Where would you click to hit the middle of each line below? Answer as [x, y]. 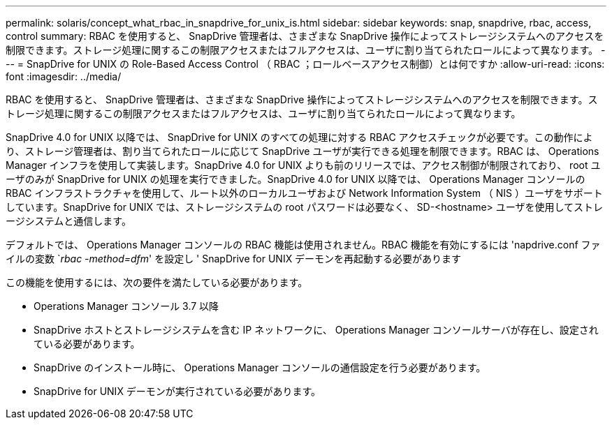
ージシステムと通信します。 [68, 221]
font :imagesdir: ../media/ [64, 76]
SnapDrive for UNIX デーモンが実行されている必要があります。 [177, 391]
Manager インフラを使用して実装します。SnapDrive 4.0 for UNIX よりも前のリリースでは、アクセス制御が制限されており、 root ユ [303, 165]
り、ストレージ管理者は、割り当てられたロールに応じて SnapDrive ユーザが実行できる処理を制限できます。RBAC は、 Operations [303, 151]
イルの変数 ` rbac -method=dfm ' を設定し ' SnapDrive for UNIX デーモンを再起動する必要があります [234, 259]
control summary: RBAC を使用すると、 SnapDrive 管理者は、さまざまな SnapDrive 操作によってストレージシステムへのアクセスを [305, 36]
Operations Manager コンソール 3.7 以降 [126, 306]
